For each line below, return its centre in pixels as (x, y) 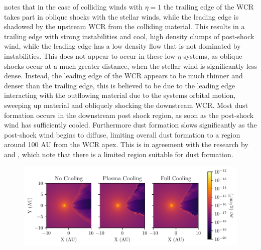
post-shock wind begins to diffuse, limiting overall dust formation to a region (122, 134)
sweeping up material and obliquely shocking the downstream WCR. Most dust (126, 105)
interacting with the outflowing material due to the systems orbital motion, (120, 95)
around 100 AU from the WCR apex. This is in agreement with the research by (126, 144)
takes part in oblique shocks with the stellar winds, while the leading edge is (121, 16)
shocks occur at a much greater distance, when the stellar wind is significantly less (130, 66)
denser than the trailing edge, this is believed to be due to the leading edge (119, 85)
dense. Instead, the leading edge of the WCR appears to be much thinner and (123, 76)
